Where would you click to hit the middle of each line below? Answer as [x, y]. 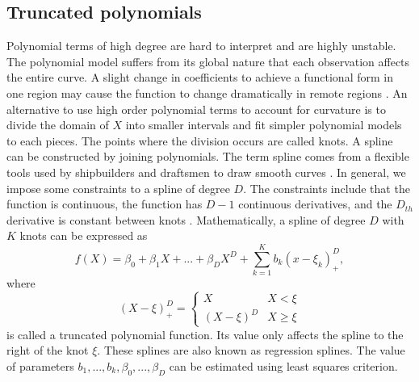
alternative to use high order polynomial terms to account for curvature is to [196, 109]
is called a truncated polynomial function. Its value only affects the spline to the [205, 334]
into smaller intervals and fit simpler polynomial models [264, 125]
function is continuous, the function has [105, 204]
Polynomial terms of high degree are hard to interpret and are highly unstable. [201, 46]
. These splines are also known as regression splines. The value [251, 350]
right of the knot [48, 350]
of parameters [40, 365]
